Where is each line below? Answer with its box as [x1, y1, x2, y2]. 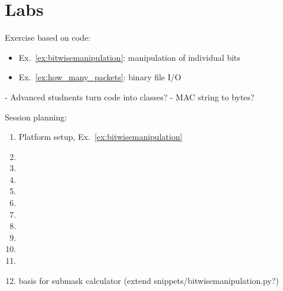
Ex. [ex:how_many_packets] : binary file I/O [18, 71, 181, 83]
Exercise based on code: [5, 31, 91, 44]
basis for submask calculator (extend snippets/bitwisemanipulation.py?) [18, 274, 279, 286]
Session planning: [5, 110, 67, 123]
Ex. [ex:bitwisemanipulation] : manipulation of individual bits [18, 51, 240, 63]
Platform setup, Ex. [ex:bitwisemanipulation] [18, 130, 183, 143]
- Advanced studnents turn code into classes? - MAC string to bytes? [5, 90, 255, 103]
